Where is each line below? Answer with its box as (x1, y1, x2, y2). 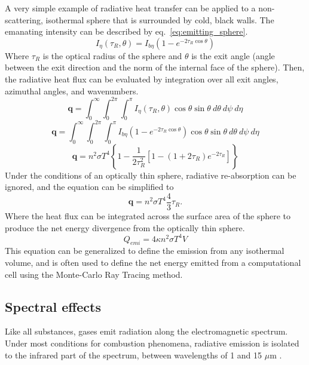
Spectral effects (5, 297, 102, 315)
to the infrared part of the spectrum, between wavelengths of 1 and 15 (5, 348, 262, 361)
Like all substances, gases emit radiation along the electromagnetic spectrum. (5, 325, 288, 338)
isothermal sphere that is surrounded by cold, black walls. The (45, 13, 274, 26)
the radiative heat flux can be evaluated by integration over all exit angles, (5, 72, 279, 85)
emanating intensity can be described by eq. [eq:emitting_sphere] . (5, 25, 248, 38)
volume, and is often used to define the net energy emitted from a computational (5, 256, 301, 269)
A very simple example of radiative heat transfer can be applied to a (5, 2, 256, 14)
